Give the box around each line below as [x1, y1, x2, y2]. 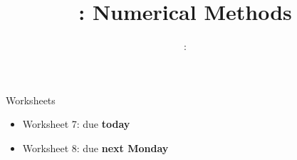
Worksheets [6, 92, 56, 107]
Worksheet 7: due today [22, 116, 130, 131]
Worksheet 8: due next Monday [22, 140, 169, 155]
